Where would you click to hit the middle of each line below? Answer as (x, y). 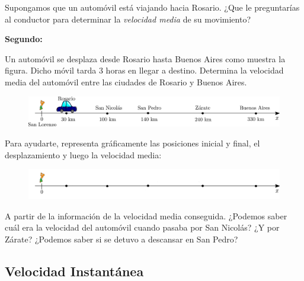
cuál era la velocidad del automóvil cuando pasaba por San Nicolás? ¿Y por (142, 227)
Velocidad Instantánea (74, 271)
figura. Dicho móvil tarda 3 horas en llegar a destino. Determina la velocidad (144, 70)
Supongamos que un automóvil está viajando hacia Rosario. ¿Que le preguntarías (152, 7)
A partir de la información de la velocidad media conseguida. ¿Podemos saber (146, 215)
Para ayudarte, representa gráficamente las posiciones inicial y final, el (132, 143)
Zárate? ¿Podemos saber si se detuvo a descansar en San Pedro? (121, 239)
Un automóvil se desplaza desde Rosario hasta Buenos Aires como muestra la (145, 58)
